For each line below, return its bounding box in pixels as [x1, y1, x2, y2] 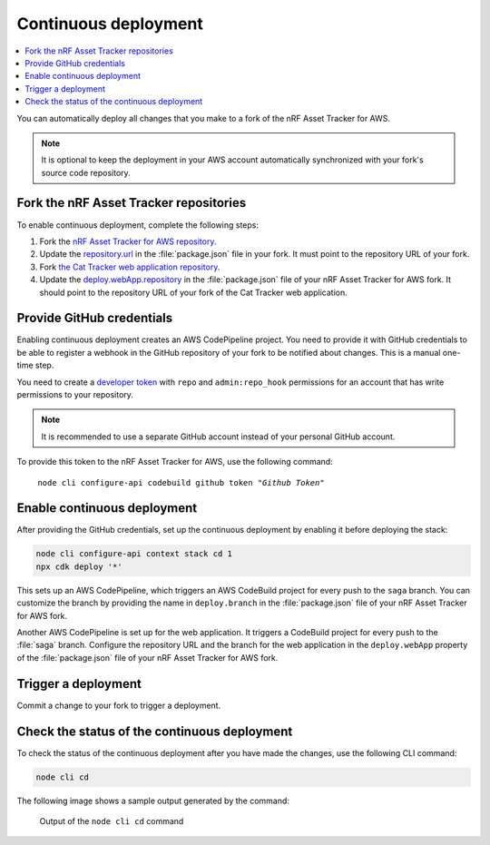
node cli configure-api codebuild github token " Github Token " [37, 477, 326, 487]
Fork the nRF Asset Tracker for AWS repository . [39, 236, 217, 247]
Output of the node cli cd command [39, 815, 184, 826]
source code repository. [41, 167, 131, 178]
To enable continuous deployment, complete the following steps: [16, 219, 259, 231]
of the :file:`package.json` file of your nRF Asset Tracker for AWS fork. [16, 652, 279, 663]
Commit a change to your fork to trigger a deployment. [16, 700, 221, 711]
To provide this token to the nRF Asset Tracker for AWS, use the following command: [16, 457, 333, 467]
